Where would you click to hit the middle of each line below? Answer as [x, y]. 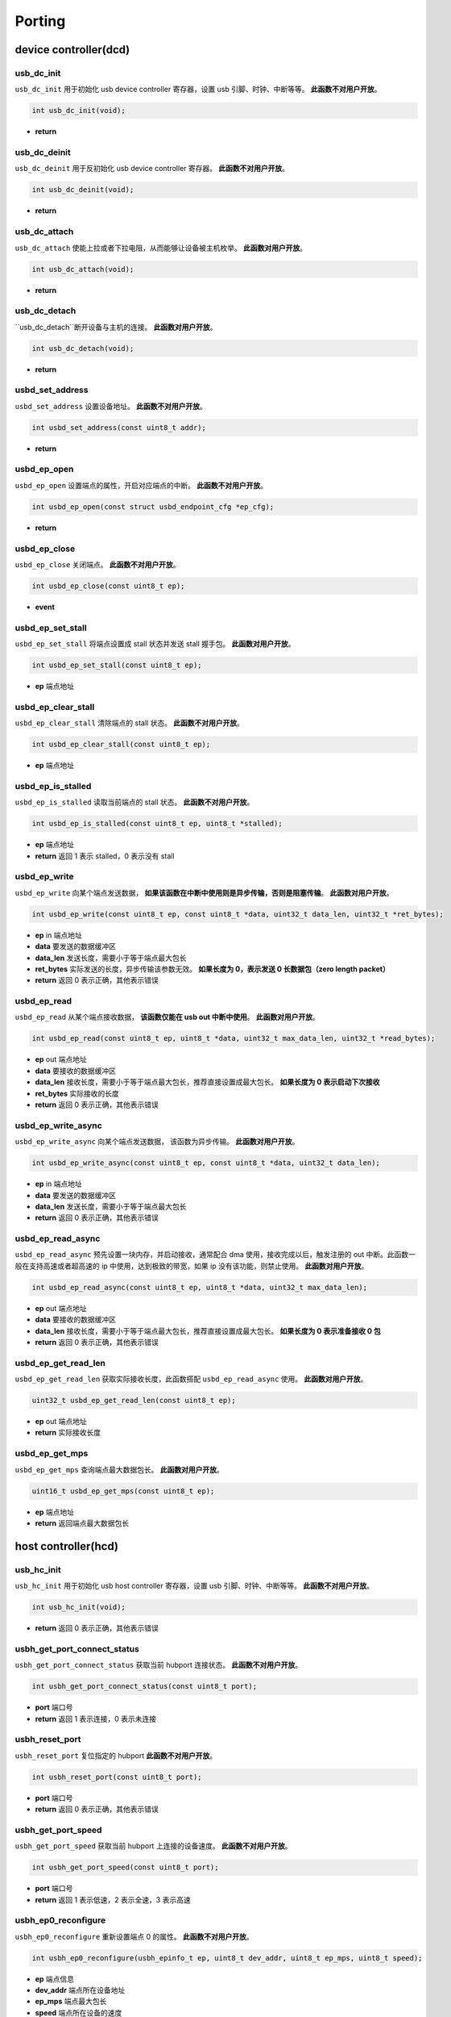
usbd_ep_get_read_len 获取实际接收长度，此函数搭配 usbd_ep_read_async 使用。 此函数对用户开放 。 [191, 1379]
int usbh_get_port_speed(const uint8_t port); [125, 1867]
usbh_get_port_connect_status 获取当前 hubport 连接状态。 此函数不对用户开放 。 [158, 1665]
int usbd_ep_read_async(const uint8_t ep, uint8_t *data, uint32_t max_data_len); [200, 1287]
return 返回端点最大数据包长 [82, 1523]
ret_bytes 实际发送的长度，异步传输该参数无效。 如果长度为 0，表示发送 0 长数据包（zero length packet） [212, 969]
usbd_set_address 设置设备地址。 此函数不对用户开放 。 [111, 406]
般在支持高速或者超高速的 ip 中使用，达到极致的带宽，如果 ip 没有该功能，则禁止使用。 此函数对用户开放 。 [192, 1266]
